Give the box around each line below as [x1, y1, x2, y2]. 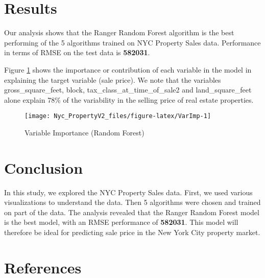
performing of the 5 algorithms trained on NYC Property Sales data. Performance [4, 37, 261, 48]
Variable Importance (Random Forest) [25, 127, 144, 137]
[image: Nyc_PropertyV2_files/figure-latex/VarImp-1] [25, 112, 211, 120]
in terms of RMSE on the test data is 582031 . [4, 47, 150, 58]
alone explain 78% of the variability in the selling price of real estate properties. [4, 94, 254, 105]
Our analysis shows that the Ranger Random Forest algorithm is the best [4, 27, 234, 38]
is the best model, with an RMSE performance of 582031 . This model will [4, 217, 238, 227]
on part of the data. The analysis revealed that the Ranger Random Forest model [4, 206, 259, 217]
